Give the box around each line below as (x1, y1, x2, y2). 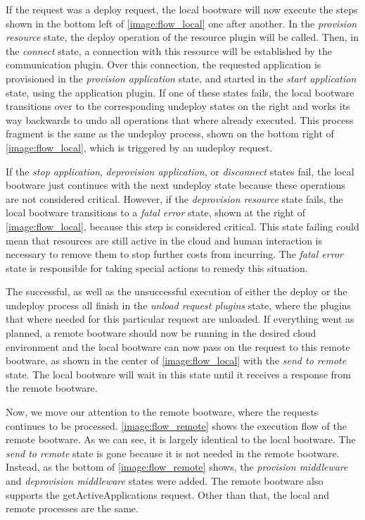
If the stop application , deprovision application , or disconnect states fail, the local (6, 163, 354, 178)
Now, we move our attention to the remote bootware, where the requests (6, 404, 319, 419)
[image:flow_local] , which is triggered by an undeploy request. (6, 140, 273, 154)
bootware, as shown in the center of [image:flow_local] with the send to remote (6, 353, 347, 368)
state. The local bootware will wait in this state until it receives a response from (6, 366, 351, 381)
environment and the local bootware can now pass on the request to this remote (6, 339, 350, 354)
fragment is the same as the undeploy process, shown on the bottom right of (6, 126, 334, 141)
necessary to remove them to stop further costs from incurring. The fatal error (6, 247, 343, 261)
